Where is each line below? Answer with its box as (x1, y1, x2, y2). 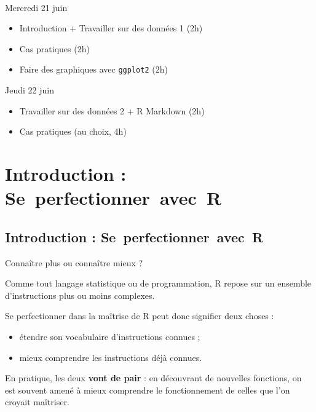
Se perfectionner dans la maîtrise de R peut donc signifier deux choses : (5, 309, 274, 322)
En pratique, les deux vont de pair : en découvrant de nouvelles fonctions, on (5, 371, 302, 384)
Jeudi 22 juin (5, 84, 54, 97)
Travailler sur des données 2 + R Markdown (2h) (19, 104, 205, 117)
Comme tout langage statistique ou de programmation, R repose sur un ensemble (5, 277, 312, 290)
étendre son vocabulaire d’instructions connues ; (19, 330, 200, 343)
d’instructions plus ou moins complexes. (5, 288, 155, 301)
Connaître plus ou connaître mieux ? (5, 256, 143, 269)
